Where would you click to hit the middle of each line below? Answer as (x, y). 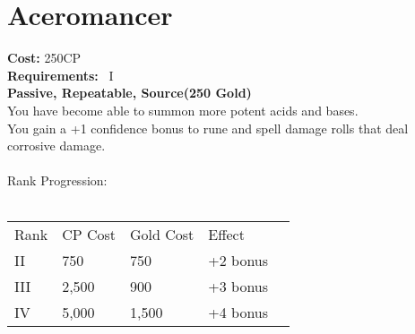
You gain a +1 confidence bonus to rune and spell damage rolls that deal (208, 128)
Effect (226, 235)
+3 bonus (238, 287)
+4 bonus (238, 313)
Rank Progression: (57, 180)
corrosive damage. (56, 146)
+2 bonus (238, 261)
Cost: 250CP (44, 58)
